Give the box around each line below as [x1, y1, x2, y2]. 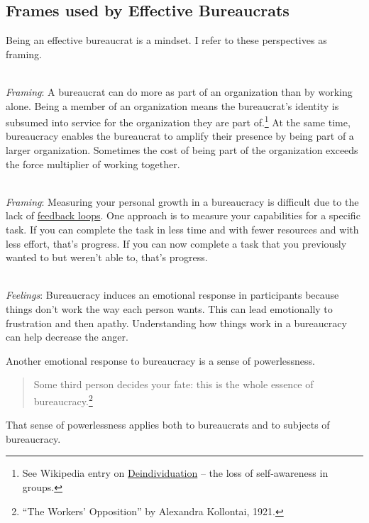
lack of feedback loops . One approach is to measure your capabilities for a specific [6, 208, 360, 223]
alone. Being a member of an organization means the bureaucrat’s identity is [6, 98, 339, 113]
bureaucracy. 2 [33, 391, 93, 408]
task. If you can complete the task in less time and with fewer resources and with [6, 221, 359, 236]
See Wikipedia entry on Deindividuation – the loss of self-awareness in [22, 466, 329, 480]
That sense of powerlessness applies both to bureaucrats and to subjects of [6, 417, 330, 432]
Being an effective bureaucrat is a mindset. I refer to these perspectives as [6, 33, 327, 48]
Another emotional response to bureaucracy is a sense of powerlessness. [6, 353, 316, 368]
